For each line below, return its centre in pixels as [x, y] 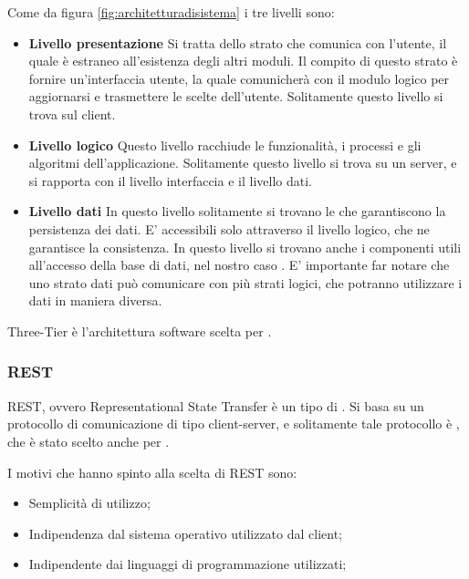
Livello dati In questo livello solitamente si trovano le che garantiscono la [237, 211]
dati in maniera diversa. [95, 300]
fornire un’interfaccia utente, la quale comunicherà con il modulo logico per [239, 78]
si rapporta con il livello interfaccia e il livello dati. [170, 180]
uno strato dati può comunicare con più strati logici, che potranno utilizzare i [245, 282]
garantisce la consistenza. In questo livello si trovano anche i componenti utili [245, 247]
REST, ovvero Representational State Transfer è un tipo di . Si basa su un [216, 405]
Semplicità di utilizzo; [89, 503]
